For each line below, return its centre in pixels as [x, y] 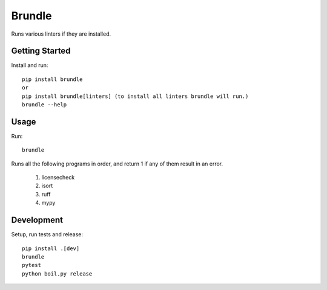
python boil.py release [57, 274]
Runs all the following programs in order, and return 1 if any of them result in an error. [117, 164]
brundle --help [45, 105]
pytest [32, 265]
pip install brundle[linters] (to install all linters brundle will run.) [135, 96]
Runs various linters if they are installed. [61, 34]
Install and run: [30, 65]
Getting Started [41, 51]
